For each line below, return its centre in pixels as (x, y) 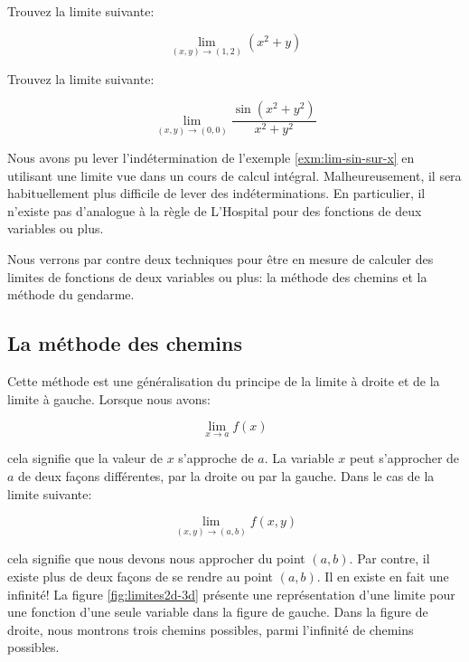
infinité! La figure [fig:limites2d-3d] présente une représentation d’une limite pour (231, 594)
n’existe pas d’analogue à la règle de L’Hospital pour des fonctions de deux (215, 210)
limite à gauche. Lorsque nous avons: (109, 398)
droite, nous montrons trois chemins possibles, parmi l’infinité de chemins (211, 629)
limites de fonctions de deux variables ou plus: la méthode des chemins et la (217, 276)
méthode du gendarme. (71, 294)
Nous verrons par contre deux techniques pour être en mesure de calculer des (220, 259)
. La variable (299, 458)
